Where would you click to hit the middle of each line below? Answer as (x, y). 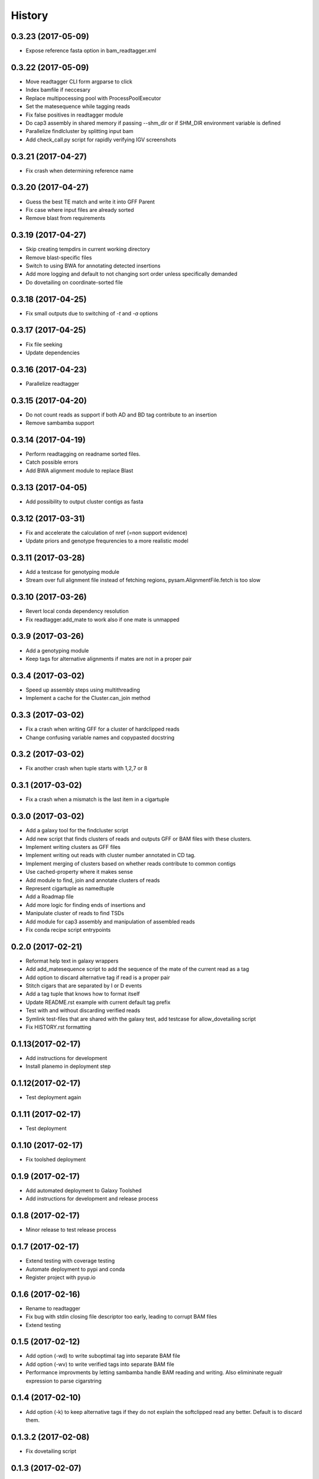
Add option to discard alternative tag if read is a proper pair (98, 977)
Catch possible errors (52, 462)
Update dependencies (53, 353)
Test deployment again (53, 1097)
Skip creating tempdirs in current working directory (88, 249)
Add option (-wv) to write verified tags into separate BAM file (100, 1364)
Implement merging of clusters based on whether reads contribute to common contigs (131, 863)
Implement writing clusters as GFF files (73, 847)
